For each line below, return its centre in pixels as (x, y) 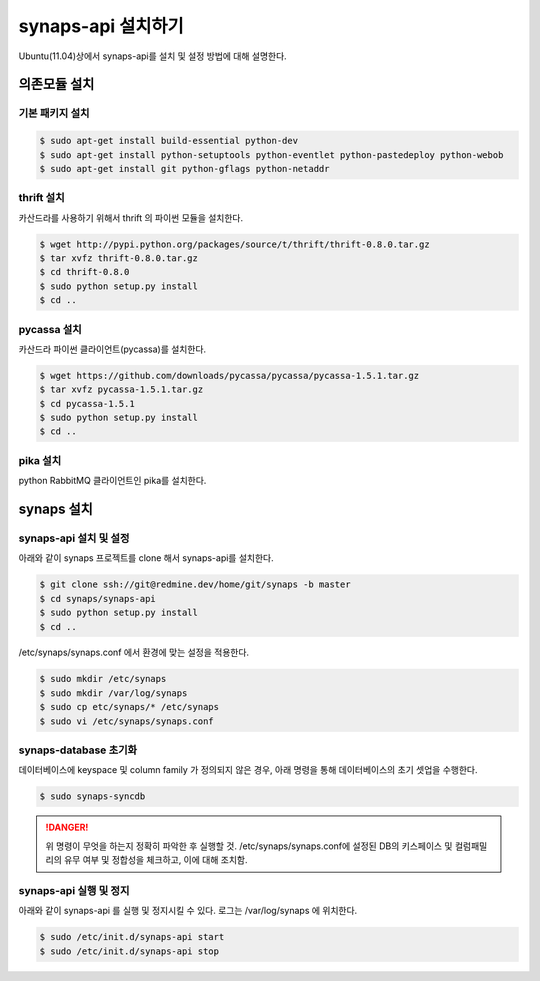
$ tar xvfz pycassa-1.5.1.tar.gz (121, 389)
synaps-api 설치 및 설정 (74, 538)
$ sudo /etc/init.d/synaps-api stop (129, 951)
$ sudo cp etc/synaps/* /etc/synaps (129, 707)
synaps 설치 (56, 509)
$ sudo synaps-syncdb (92, 796)
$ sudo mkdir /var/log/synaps (113, 693)
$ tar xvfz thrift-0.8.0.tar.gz (119, 258)
